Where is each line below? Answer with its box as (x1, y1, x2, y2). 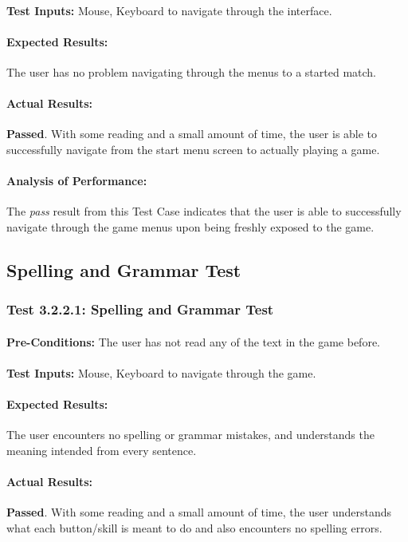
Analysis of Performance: (6, 172, 147, 189)
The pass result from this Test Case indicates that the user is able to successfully (6, 203, 402, 220)
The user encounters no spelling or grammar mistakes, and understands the (6, 426, 375, 443)
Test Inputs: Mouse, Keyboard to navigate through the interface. (6, 2, 332, 18)
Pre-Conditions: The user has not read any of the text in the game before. (6, 333, 380, 350)
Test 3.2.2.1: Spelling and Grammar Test (6, 299, 274, 319)
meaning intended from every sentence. (6, 441, 197, 458)
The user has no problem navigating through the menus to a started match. (6, 63, 377, 80)
